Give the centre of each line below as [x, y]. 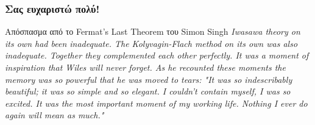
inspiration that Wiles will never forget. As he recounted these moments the [145, 67]
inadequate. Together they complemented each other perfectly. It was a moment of [157, 55]
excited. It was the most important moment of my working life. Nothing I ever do [156, 103]
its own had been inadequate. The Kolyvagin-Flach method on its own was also [151, 43]
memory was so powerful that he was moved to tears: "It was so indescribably [149, 79]
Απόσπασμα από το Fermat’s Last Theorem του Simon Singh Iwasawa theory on [153, 31]
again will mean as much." [55, 115]
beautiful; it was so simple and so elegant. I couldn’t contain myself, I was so [148, 91]
